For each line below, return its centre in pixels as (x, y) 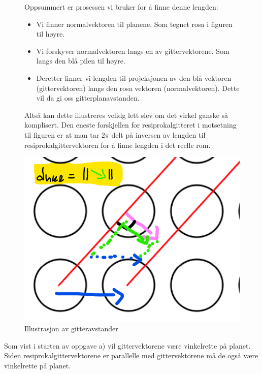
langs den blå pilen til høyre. (81, 61)
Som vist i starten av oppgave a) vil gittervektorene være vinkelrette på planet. (127, 345)
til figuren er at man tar (62, 134)
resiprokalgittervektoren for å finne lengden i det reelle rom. (118, 145)
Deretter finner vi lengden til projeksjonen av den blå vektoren (134, 77)
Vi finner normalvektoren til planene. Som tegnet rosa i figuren (134, 24)
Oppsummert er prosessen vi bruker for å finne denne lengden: (121, 7)
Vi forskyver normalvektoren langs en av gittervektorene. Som (133, 51)
